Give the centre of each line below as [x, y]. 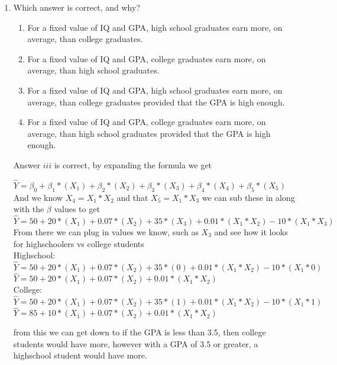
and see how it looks [251, 231]
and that [132, 197]
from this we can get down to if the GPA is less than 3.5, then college [140, 332]
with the [29, 209]
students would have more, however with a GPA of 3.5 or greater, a [136, 343]
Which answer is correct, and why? [77, 7]
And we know [38, 197]
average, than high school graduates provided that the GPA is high [149, 133]
